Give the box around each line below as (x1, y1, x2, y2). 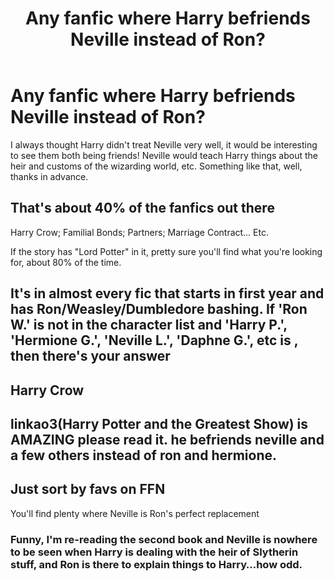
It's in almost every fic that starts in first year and (10, 285, 325, 302)
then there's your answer (10, 348, 171, 365)
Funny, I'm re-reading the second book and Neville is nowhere (10, 532, 318, 546)
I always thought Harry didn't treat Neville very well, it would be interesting (10, 138, 318, 151)
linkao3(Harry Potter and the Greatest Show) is (10, 415, 309, 432)
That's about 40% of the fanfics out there (10, 200, 275, 217)
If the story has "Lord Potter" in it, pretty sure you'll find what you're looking (10, 245, 323, 257)
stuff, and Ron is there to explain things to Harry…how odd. (10, 557, 303, 571)
